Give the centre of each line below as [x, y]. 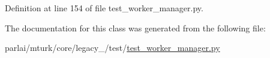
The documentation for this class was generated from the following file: [135, 28]
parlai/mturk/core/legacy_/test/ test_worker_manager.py [112, 48]
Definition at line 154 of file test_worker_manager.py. [104, 8]
